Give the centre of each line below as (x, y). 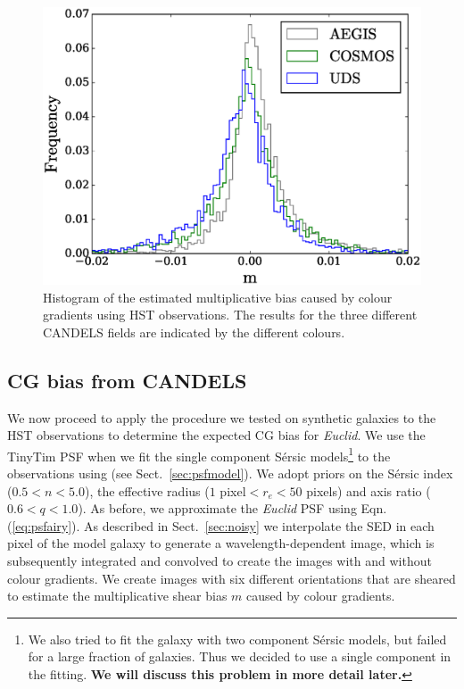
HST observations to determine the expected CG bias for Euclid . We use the (216, 435)
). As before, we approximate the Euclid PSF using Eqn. (232, 508)
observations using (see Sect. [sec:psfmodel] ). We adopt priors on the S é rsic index (230, 473)
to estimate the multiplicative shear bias (117, 596)
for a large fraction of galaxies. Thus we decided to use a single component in (240, 656)
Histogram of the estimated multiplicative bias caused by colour (218, 297)
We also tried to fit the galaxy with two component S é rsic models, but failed (237, 639)
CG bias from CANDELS (127, 380)
